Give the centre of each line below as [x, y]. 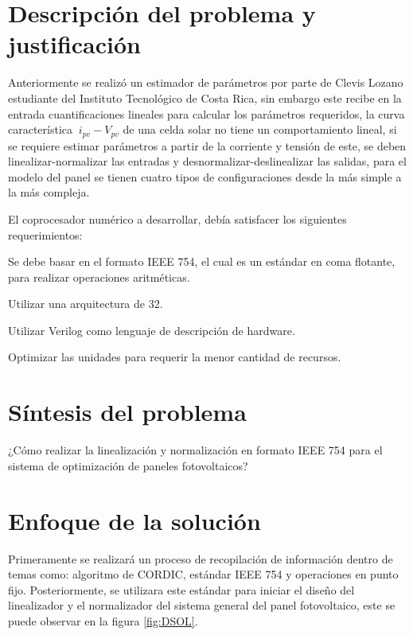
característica [41, 129]
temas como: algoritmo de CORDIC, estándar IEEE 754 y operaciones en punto [203, 574]
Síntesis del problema [127, 412]
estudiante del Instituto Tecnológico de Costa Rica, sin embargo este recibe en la [205, 97]
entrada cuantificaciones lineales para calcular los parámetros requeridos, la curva [206, 113]
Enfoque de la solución [134, 520]
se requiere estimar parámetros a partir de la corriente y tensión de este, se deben [207, 145]
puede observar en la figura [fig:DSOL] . [103, 620]
